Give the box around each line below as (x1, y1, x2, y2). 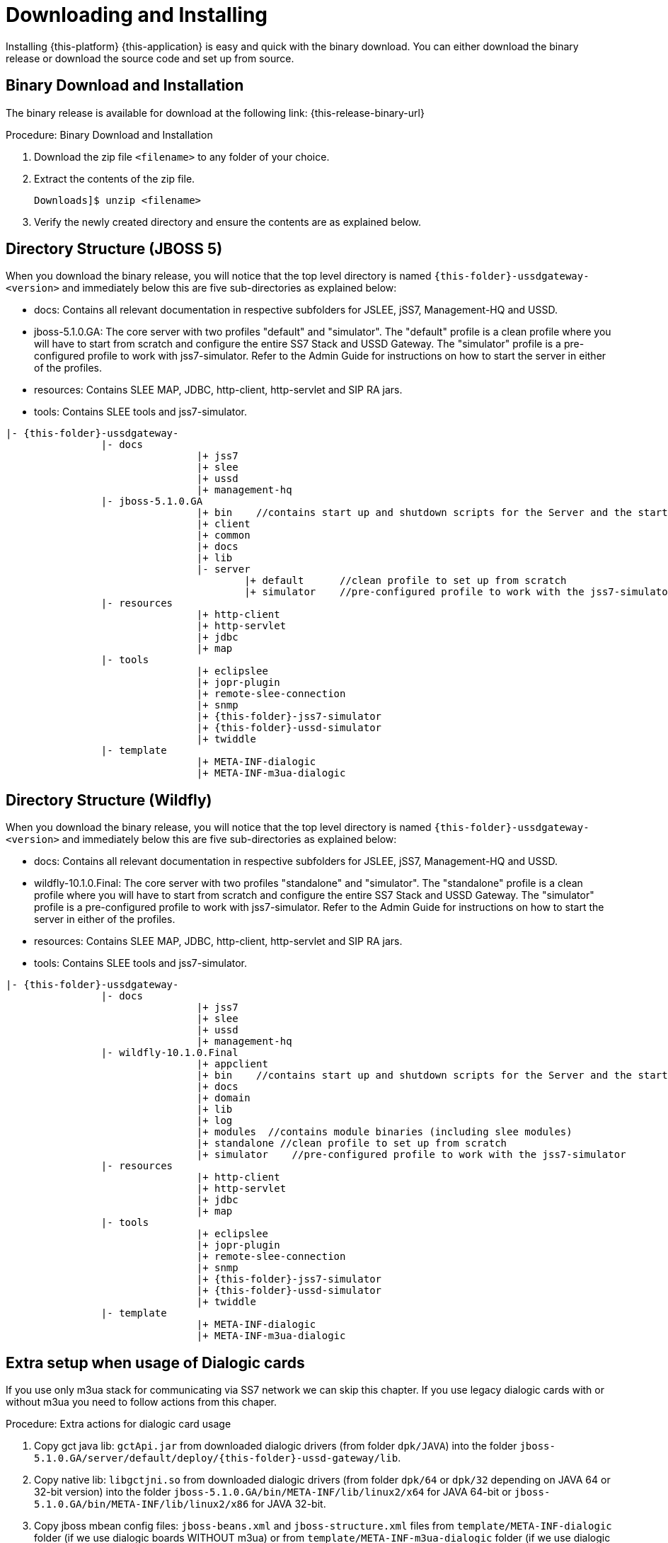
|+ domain (196, 1092, 250, 1104)
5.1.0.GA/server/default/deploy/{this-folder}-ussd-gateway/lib (34, 1452, 398, 1464)
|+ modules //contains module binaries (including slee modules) (196, 1126, 572, 1138)
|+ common (196, 529, 250, 541)
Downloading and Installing (6, 3, 268, 27)
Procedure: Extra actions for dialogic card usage (6, 1418, 231, 1430)
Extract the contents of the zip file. (34, 172, 195, 185)
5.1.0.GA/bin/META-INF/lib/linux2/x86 (34, 1498, 249, 1510)
